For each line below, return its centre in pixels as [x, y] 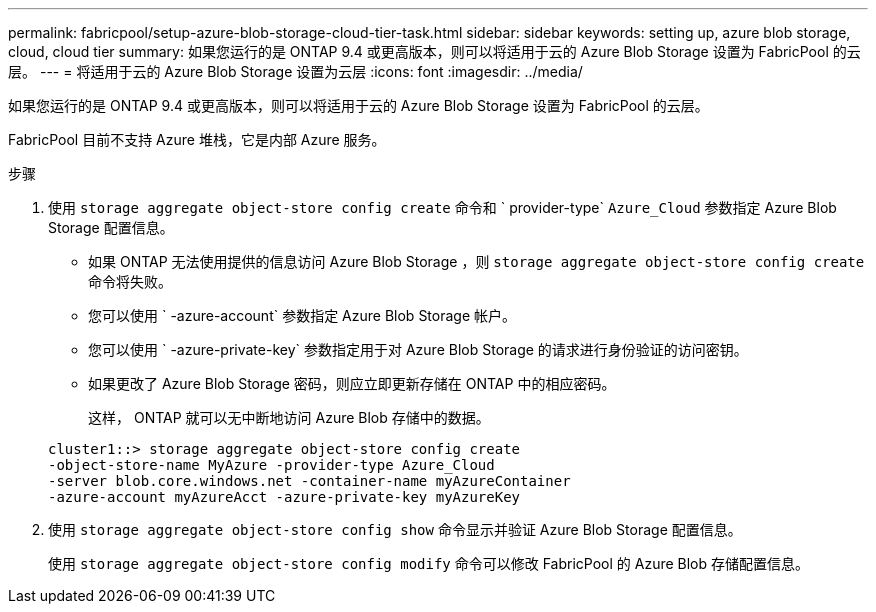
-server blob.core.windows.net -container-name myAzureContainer [309, 481]
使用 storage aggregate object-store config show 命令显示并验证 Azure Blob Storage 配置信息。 [395, 529]
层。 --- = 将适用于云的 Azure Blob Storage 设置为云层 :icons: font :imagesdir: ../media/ [295, 71]
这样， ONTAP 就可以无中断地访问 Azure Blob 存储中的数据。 [289, 417]
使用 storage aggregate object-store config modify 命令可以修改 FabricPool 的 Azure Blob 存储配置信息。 [429, 563]
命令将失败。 [130, 281]
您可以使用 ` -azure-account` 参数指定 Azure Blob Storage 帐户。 [302, 315]
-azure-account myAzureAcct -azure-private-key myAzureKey [284, 497]
